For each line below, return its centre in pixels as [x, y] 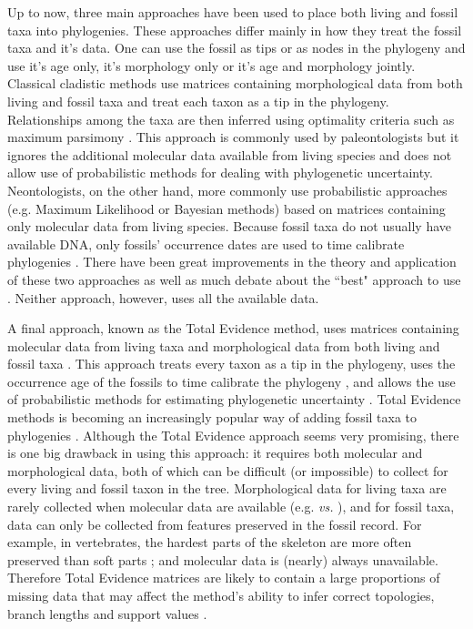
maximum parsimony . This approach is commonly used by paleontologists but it [233, 137]
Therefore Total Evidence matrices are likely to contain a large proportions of [224, 578]
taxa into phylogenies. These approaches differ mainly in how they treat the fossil [235, 30]
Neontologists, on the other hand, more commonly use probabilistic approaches [227, 190]
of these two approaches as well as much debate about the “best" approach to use [234, 279]
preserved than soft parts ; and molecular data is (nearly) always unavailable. [223, 559]
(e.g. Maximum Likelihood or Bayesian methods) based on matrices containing [226, 208]
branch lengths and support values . [107, 613]
